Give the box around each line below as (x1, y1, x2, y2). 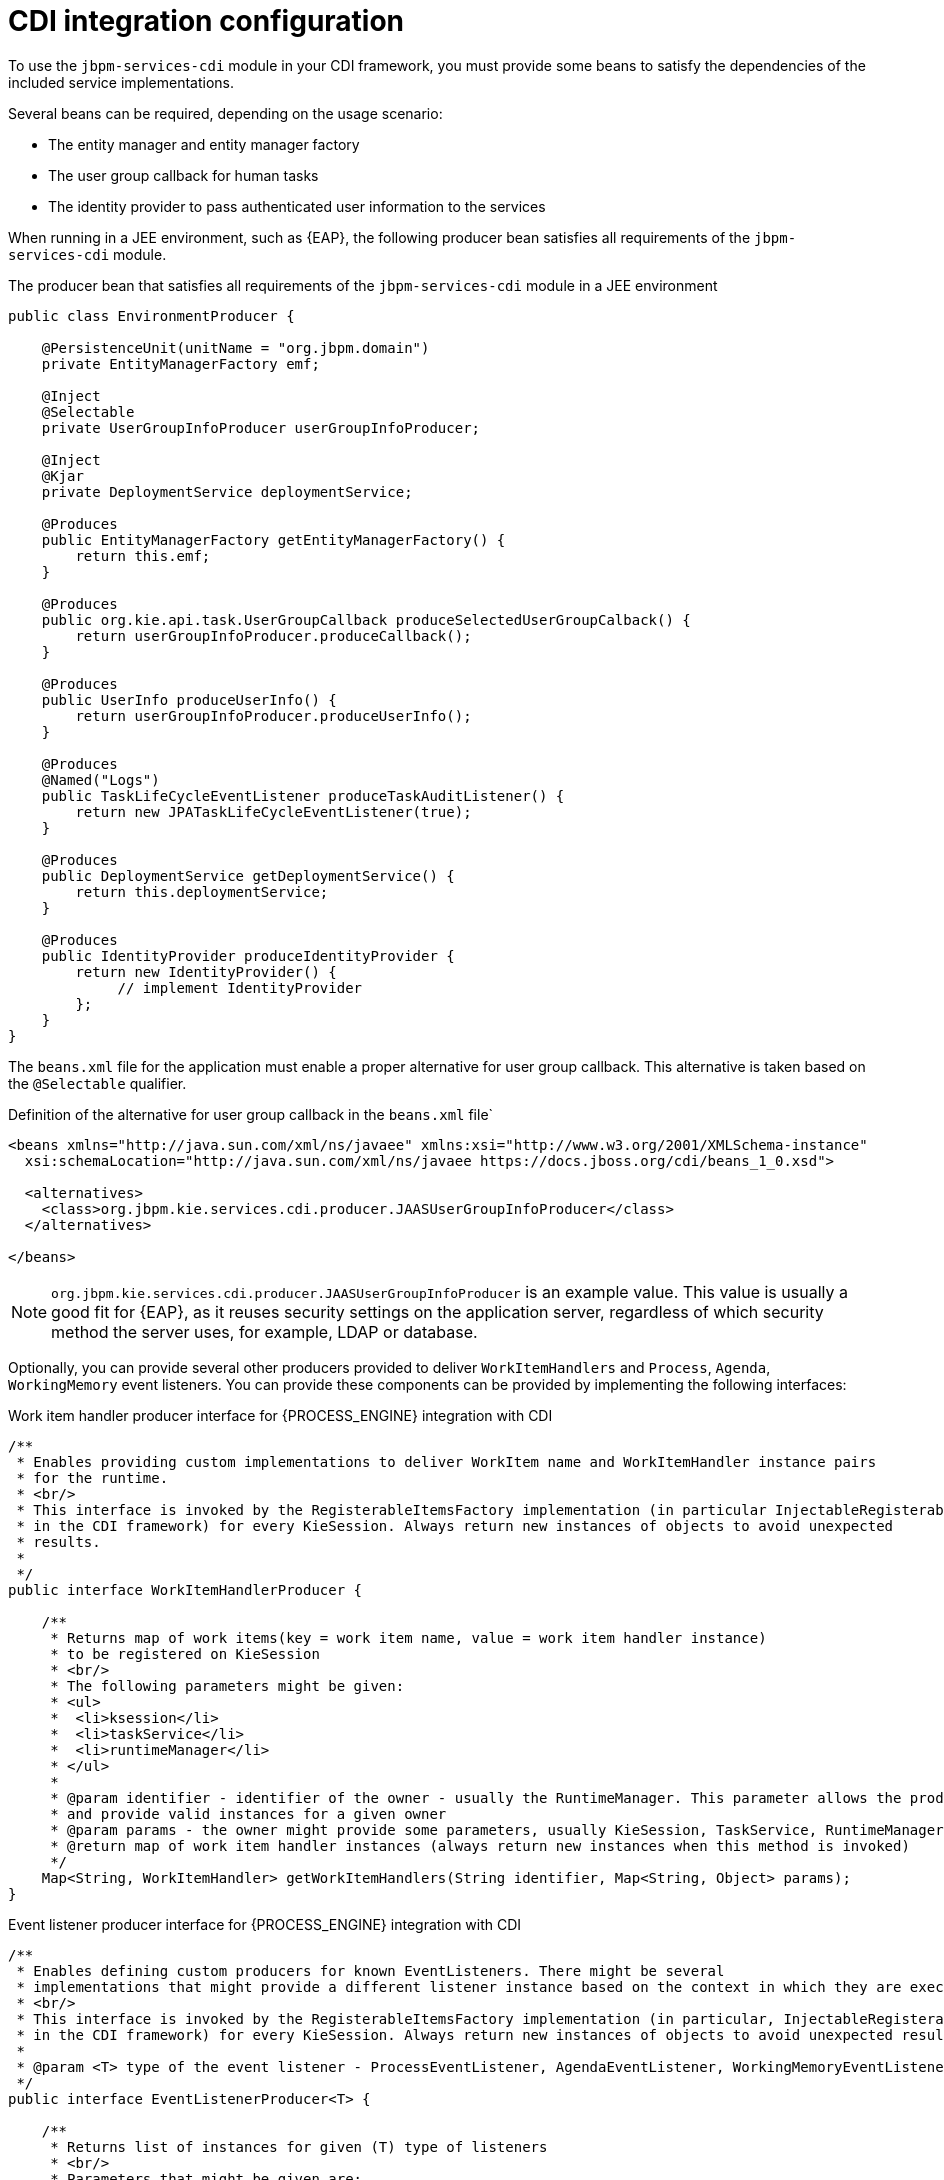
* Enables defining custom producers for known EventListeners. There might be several (16, 1962, 725, 1979)
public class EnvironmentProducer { (8, 307, 295, 324)
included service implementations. (8, 73, 235, 91)
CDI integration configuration (8, 4, 405, 38)
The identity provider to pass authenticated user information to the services (48, 197, 546, 215)
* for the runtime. (16, 1469, 169, 1486)
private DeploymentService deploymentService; (41, 483, 413, 500)
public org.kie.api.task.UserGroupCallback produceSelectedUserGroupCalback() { (41, 611, 691, 628)
